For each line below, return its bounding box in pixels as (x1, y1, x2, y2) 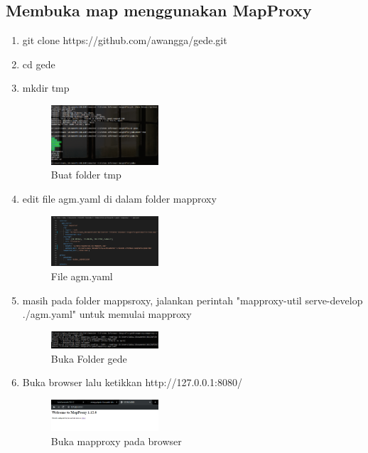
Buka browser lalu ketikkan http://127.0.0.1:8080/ (22, 375, 242, 390)
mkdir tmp (22, 80, 70, 95)
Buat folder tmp (50, 167, 121, 182)
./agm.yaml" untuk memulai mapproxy (22, 307, 192, 321)
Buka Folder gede (50, 351, 127, 366)
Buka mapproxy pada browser (50, 433, 182, 448)
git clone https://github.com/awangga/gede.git (22, 33, 227, 48)
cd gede (22, 56, 55, 71)
